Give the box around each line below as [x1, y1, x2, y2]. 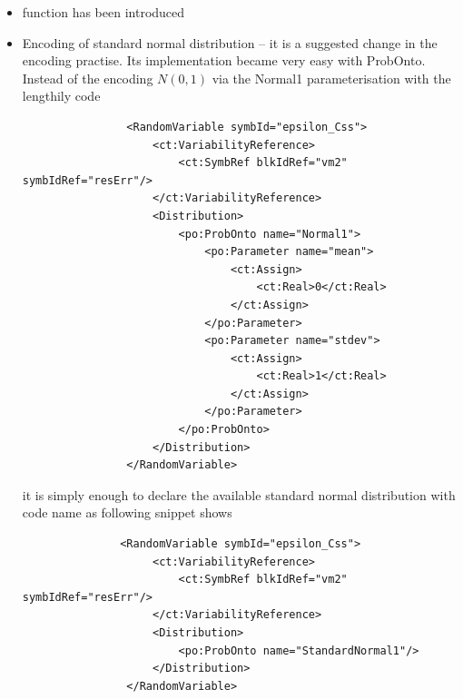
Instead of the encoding [22, 68, 153, 87]
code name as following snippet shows [22, 503, 232, 522]
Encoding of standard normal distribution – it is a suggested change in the [22, 33, 438, 52]
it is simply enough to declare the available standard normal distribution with [22, 485, 456, 504]
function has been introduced [22, 3, 185, 21]
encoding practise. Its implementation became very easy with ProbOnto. [22, 51, 426, 70]
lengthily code [22, 86, 101, 105]
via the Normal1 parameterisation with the [212, 68, 451, 87]
